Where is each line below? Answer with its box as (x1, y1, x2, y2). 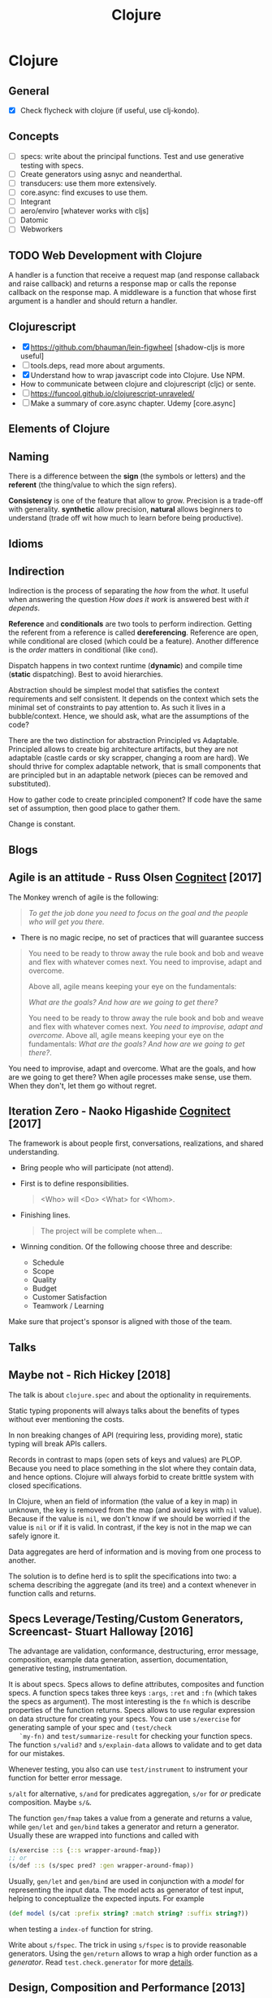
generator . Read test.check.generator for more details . (8, 1957, 194, 1967)
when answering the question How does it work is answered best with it (8, 595, 249, 605)
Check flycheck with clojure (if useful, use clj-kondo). (19, 106, 200, 115)
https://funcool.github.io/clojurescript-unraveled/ (30, 389, 195, 398)
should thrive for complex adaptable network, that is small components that (8, 762, 261, 772)
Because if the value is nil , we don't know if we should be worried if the (8, 1513, 250, 1523)
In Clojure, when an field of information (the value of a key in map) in (8, 1496, 238, 1506)
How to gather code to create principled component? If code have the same (8, 794, 262, 804)
